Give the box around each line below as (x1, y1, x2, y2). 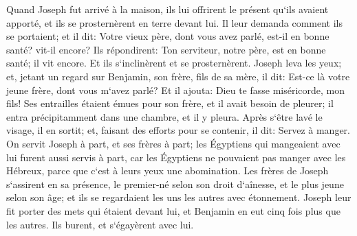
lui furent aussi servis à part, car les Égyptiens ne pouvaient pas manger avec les (6, 150, 346, 164)
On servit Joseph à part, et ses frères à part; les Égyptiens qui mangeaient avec (6, 136, 340, 150)
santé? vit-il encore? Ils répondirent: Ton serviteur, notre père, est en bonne (6, 42, 326, 56)
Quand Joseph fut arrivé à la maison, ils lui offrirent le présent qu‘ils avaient (6, 2, 329, 16)
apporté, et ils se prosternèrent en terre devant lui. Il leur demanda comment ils (6, 15, 343, 29)
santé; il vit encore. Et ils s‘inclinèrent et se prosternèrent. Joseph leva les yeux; (6, 56, 342, 70)
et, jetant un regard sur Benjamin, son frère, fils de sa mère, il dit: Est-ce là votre (6, 69, 350, 83)
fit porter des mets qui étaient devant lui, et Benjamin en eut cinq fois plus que (6, 203, 340, 217)
